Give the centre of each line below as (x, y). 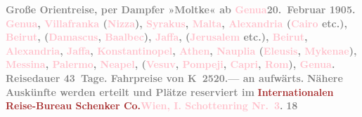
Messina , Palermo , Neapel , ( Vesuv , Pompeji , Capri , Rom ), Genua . (170, 64)
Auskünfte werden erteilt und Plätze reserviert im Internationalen (170, 91)
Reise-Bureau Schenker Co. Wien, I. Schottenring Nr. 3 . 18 (152, 105)
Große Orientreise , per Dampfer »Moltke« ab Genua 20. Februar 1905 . (181, 9)
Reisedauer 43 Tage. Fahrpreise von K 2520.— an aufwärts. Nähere (174, 77)
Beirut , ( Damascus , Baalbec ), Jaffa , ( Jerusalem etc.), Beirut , (157, 37)
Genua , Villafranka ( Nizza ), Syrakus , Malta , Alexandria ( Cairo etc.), (176, 23)
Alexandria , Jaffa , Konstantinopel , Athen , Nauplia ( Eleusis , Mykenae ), (181, 50)
